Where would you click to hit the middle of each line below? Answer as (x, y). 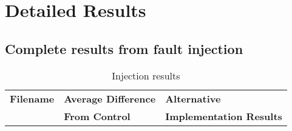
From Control (97, 116)
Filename (32, 98)
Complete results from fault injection (124, 48)
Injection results (146, 75)
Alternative (193, 98)
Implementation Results (224, 116)
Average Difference (110, 98)
